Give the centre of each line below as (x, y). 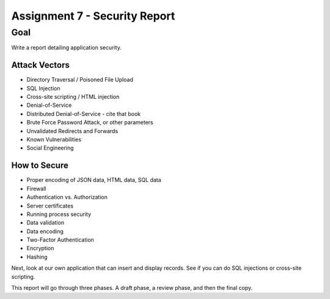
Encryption (40, 248)
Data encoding (45, 231)
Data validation (45, 223)
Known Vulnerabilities (54, 140)
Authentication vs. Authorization (67, 197)
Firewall (36, 189)
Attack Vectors (41, 65)
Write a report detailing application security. (66, 48)
